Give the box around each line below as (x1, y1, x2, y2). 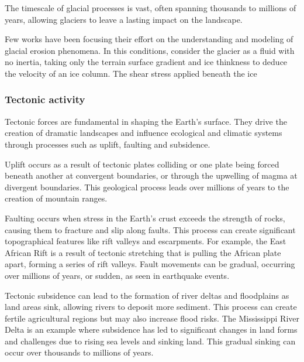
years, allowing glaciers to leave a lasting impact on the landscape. (5, 13, 243, 25)
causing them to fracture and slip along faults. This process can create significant (5, 223, 296, 235)
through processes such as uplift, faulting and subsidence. (5, 138, 210, 150)
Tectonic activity (5, 92, 85, 107)
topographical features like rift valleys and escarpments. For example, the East (5, 235, 286, 247)
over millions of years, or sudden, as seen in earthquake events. (5, 269, 230, 281)
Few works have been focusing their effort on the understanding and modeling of (5, 33, 293, 45)
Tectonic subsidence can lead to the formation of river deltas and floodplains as (5, 289, 289, 301)
